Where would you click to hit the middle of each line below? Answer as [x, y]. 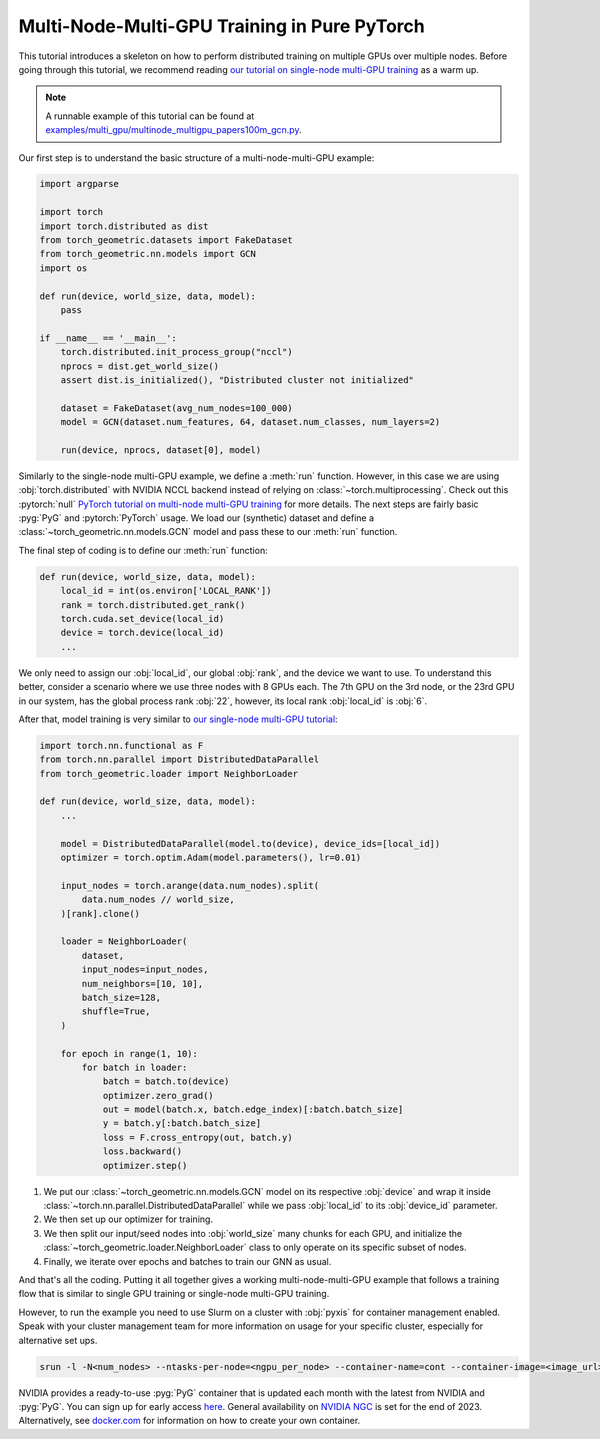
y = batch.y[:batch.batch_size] [182, 1123]
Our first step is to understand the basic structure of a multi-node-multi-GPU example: [196, 157]
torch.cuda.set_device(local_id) [142, 618]
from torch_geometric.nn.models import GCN [148, 254]
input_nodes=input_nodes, [145, 969]
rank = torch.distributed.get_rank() [153, 604]
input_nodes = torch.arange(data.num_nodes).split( [190, 885]
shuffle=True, [116, 1011]
